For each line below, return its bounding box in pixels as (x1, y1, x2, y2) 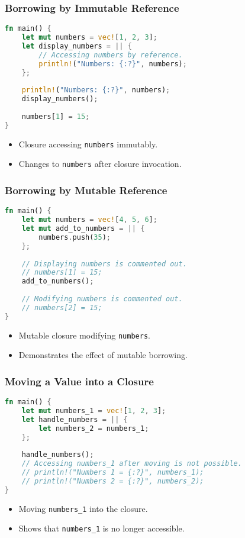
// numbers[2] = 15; (21, 303, 102, 312)
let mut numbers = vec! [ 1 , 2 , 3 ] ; (21, 33, 157, 42)
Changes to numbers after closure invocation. (18, 157, 182, 170)
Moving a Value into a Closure (5, 373, 154, 388)
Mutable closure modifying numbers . (18, 328, 150, 341)
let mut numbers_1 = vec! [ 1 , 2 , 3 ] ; (21, 406, 166, 415)
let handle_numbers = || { (21, 415, 128, 424)
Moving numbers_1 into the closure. (18, 502, 148, 514)
